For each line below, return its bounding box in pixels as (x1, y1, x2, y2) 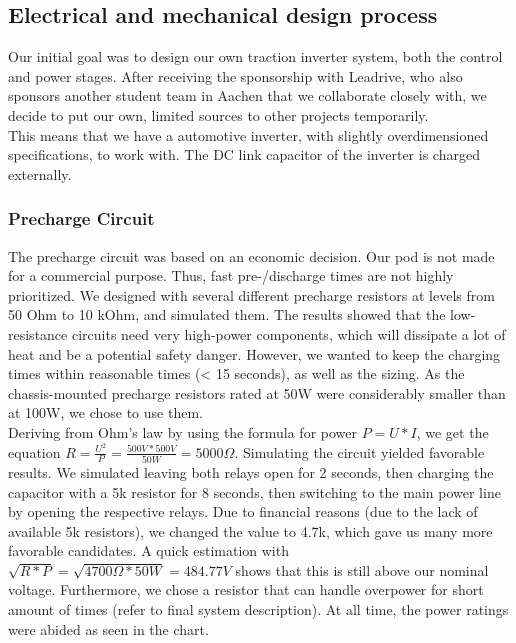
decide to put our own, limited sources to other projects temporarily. (8, 104, 429, 125)
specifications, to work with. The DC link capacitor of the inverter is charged (8, 144, 480, 165)
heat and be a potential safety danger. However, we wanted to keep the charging (8, 343, 501, 364)
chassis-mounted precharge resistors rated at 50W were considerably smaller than (8, 382, 506, 403)
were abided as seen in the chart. (8, 618, 209, 639)
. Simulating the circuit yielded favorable (234, 441, 485, 462)
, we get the (416, 421, 489, 442)
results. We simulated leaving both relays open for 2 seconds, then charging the (8, 461, 494, 482)
